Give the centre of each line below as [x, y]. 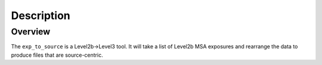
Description [41, 16]
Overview [31, 32]
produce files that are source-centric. [57, 55]
